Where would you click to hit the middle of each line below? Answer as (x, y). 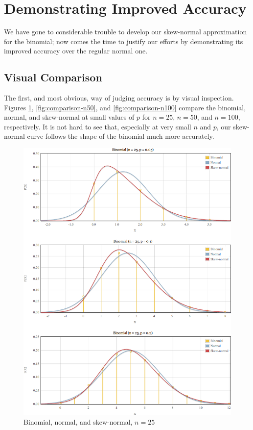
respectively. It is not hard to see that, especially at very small (98, 126)
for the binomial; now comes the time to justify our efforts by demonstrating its (124, 41)
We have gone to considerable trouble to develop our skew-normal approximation (126, 32)
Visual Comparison (53, 77)
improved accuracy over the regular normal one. (76, 51)
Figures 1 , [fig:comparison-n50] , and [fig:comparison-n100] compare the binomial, (125, 107)
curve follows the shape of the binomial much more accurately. (121, 136)
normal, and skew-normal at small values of (69, 117)
